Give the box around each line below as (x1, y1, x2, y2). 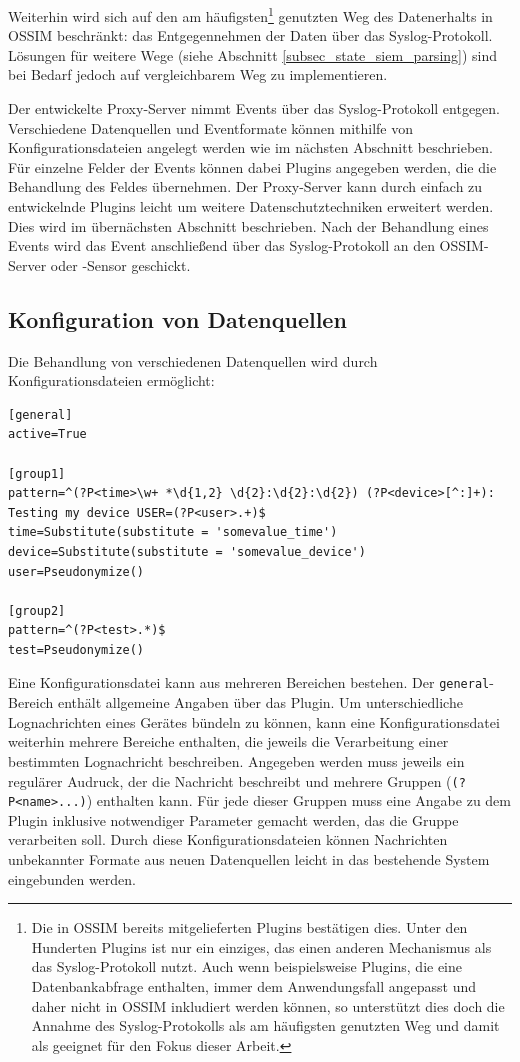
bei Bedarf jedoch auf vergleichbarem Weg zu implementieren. (8, 64, 388, 85)
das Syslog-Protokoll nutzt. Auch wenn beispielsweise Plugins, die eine (31, 956, 463, 977)
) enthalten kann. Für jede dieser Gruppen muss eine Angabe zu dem (86, 790, 511, 811)
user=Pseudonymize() (8, 564, 145, 579)
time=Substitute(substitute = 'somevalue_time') (8, 525, 338, 540)
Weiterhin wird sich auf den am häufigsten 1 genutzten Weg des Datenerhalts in (8, 3, 493, 26)
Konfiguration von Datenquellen (8, 303, 347, 334)
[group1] (8, 466, 66, 481)
